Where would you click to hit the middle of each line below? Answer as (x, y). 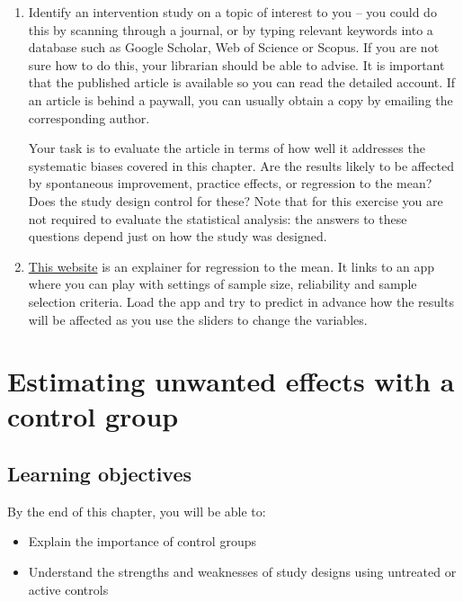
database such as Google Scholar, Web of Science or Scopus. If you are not (234, 47)
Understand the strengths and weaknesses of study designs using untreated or (242, 572)
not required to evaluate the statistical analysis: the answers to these (218, 218)
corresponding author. (89, 117)
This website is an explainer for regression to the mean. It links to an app (231, 266)
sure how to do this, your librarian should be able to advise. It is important (236, 64)
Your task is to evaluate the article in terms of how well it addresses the (227, 148)
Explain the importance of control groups (142, 541)
